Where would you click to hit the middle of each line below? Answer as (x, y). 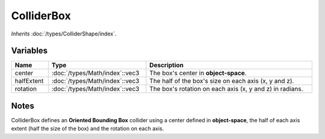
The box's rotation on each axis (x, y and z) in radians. (226, 89)
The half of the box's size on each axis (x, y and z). (222, 81)
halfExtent (29, 81)
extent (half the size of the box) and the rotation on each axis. (88, 129)
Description (166, 65)
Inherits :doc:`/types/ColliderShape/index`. (64, 34)
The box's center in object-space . (198, 73)
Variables (29, 51)
